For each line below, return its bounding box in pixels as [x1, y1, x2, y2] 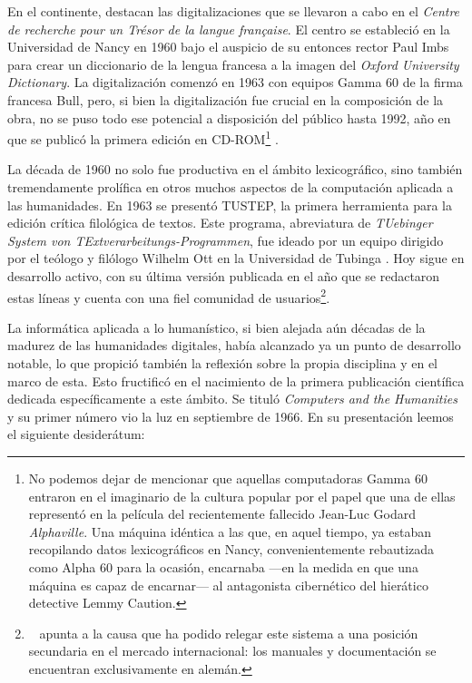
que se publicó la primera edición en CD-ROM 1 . [7, 127, 279, 148]
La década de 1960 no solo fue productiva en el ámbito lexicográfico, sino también [7, 160, 463, 179]
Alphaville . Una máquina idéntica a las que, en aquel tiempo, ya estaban [28, 522, 431, 541]
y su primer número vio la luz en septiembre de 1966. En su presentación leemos [7, 406, 454, 425]
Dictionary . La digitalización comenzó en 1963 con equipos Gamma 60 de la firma [7, 73, 463, 92]
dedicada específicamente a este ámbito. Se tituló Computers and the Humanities [7, 389, 457, 408]
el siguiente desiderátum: [7, 424, 145, 444]
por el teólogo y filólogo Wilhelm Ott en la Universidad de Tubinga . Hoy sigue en [7, 249, 465, 268]
